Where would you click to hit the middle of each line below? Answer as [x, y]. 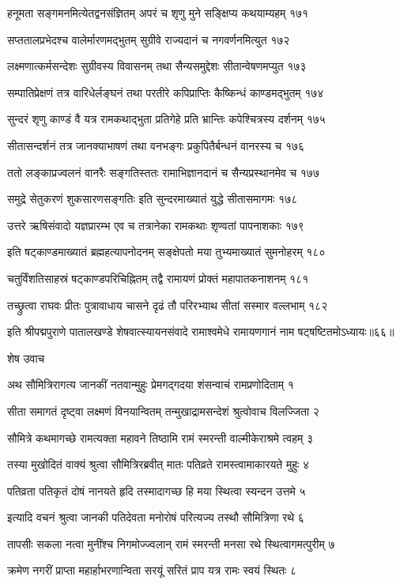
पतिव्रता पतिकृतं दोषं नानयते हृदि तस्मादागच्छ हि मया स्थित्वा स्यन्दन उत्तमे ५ [157, 490]
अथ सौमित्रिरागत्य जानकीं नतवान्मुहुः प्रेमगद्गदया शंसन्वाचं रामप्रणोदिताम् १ [151, 384]
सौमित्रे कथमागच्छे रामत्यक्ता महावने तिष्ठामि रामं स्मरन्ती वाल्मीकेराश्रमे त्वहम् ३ [160, 437]
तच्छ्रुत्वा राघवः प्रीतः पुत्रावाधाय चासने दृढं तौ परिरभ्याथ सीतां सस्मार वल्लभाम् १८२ [168, 305]
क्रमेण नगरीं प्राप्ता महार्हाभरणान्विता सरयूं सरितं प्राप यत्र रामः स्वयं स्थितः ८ [152, 570]
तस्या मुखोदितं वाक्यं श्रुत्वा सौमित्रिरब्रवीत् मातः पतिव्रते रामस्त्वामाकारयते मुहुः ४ [158, 464]
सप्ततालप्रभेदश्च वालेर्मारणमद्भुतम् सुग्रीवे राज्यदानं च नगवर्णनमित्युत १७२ [149, 39]
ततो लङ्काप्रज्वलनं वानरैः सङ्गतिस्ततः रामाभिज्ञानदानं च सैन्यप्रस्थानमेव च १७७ [163, 172]
